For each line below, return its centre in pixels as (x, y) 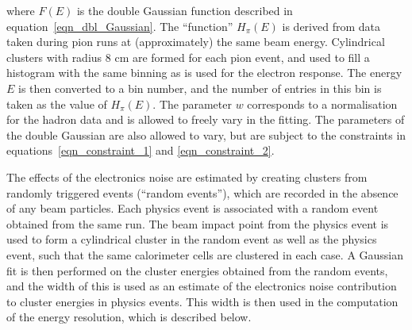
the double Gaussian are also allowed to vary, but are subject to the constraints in (206, 134)
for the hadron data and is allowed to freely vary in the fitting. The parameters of (206, 119)
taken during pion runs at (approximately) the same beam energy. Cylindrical (196, 42)
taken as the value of (57, 104)
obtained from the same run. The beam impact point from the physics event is (198, 223)
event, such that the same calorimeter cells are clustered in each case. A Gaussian (205, 254)
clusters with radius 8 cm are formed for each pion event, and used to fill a (188, 57)
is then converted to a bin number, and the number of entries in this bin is (200, 88)
